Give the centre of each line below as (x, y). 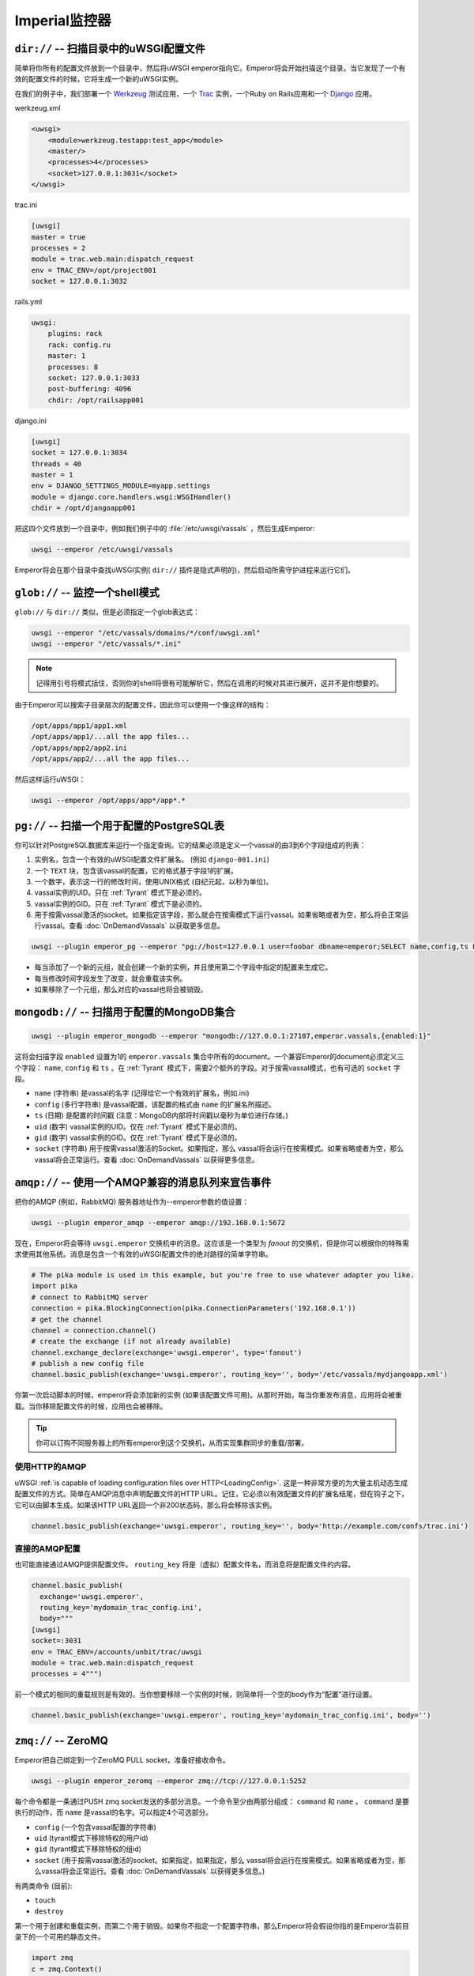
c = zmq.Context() (67, 1969)
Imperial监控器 (63, 21)
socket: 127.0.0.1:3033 (94, 378)
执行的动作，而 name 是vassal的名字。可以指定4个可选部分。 (114, 1812)
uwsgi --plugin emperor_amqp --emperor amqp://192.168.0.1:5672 (158, 1222)
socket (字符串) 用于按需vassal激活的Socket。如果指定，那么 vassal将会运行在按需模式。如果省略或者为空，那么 (219, 1148)
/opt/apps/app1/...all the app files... (110, 737)
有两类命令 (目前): (43, 1886)
